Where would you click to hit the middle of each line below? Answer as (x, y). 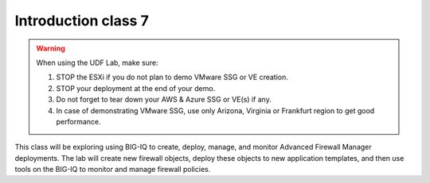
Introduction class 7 (82, 21)
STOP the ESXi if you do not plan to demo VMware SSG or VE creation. (172, 77)
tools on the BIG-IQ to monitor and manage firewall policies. (113, 170)
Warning (51, 48)
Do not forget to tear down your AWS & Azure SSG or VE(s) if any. (164, 100)
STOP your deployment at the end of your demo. (136, 88)
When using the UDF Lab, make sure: (97, 63)
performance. (78, 121)
